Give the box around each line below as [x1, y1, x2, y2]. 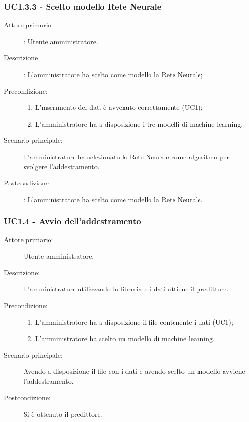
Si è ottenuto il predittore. [24, 409, 102, 419]
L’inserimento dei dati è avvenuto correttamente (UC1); [35, 102, 203, 112]
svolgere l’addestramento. [24, 161, 100, 171]
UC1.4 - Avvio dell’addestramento [4, 215, 141, 227]
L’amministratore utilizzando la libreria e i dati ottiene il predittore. [24, 284, 229, 294]
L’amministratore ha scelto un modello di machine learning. [35, 333, 215, 343]
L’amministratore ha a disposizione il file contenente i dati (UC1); [35, 316, 233, 327]
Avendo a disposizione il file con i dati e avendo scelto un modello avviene [24, 366, 245, 376]
